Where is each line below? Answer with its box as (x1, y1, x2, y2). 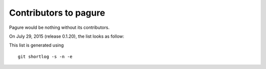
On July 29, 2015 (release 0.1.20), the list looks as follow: (9, 33, 125, 39)
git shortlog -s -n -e (18, 54, 73, 59)
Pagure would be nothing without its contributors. (9, 24, 110, 30)
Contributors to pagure (9, 7, 105, 18)
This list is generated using (9, 42, 64, 48)
